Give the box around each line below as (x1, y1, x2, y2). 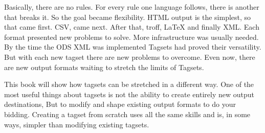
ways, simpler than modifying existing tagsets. (4, 119, 149, 129)
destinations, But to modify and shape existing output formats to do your (4, 99, 236, 109)
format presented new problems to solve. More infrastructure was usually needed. (4, 31, 259, 42)
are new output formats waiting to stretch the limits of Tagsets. (4, 61, 204, 72)
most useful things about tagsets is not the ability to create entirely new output (4, 88, 254, 99)
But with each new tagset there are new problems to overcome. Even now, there (4, 51, 255, 62)
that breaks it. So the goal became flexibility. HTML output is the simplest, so (4, 11, 251, 22)
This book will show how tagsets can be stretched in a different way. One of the (4, 79, 254, 90)
